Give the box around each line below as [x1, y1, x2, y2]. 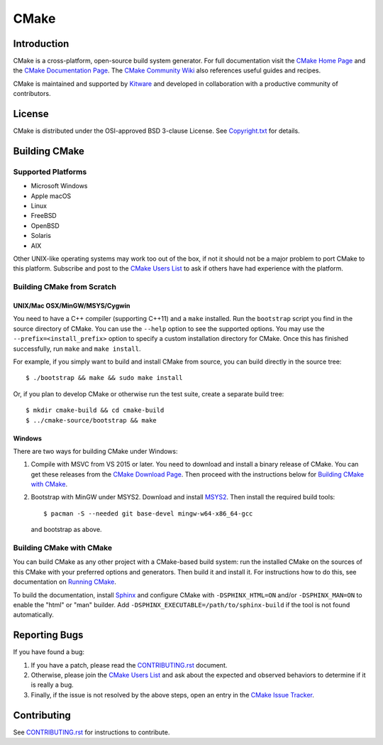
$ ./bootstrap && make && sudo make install [26, 374, 184, 382]
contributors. [13, 89, 51, 98]
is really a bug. [30, 680, 74, 689]
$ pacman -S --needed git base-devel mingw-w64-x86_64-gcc [43, 509, 253, 518]
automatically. [13, 611, 55, 619]
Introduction [13, 38, 70, 50]
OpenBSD [30, 221, 60, 230]
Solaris [30, 232, 51, 240]
